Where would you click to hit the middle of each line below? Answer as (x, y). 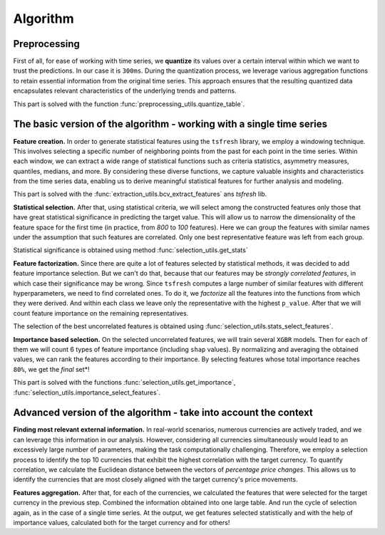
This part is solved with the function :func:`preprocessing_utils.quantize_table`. (129, 104)
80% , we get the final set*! (51, 369)
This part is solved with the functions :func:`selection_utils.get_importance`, (124, 383)
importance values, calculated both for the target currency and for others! (122, 522)
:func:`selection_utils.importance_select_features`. (87, 393)
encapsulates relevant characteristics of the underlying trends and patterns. (125, 91)
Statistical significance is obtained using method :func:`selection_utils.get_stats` (131, 250)
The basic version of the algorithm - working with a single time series (170, 124)
